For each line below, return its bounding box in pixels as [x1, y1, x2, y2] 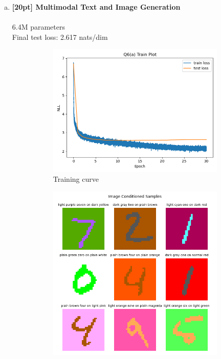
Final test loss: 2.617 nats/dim [12, 31, 108, 42]
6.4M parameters [12, 21, 65, 32]
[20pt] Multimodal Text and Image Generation [12, 2, 181, 12]
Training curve [53, 174, 99, 184]
